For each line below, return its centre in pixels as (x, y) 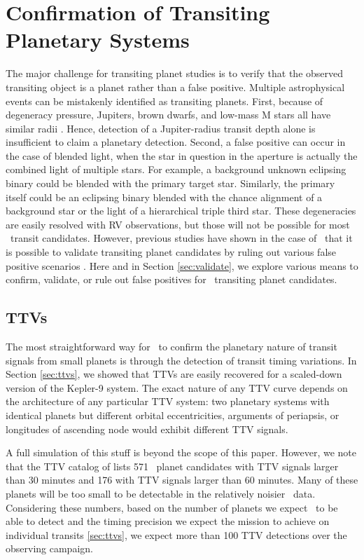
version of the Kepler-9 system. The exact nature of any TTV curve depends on (177, 387)
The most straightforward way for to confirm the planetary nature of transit (171, 347)
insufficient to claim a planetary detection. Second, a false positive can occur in (176, 142)
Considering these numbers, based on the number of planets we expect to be (172, 507)
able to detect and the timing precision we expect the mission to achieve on (168, 521)
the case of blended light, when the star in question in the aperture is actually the (182, 155)
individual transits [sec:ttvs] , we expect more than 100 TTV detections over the (176, 534)
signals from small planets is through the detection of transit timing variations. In (181, 360)
